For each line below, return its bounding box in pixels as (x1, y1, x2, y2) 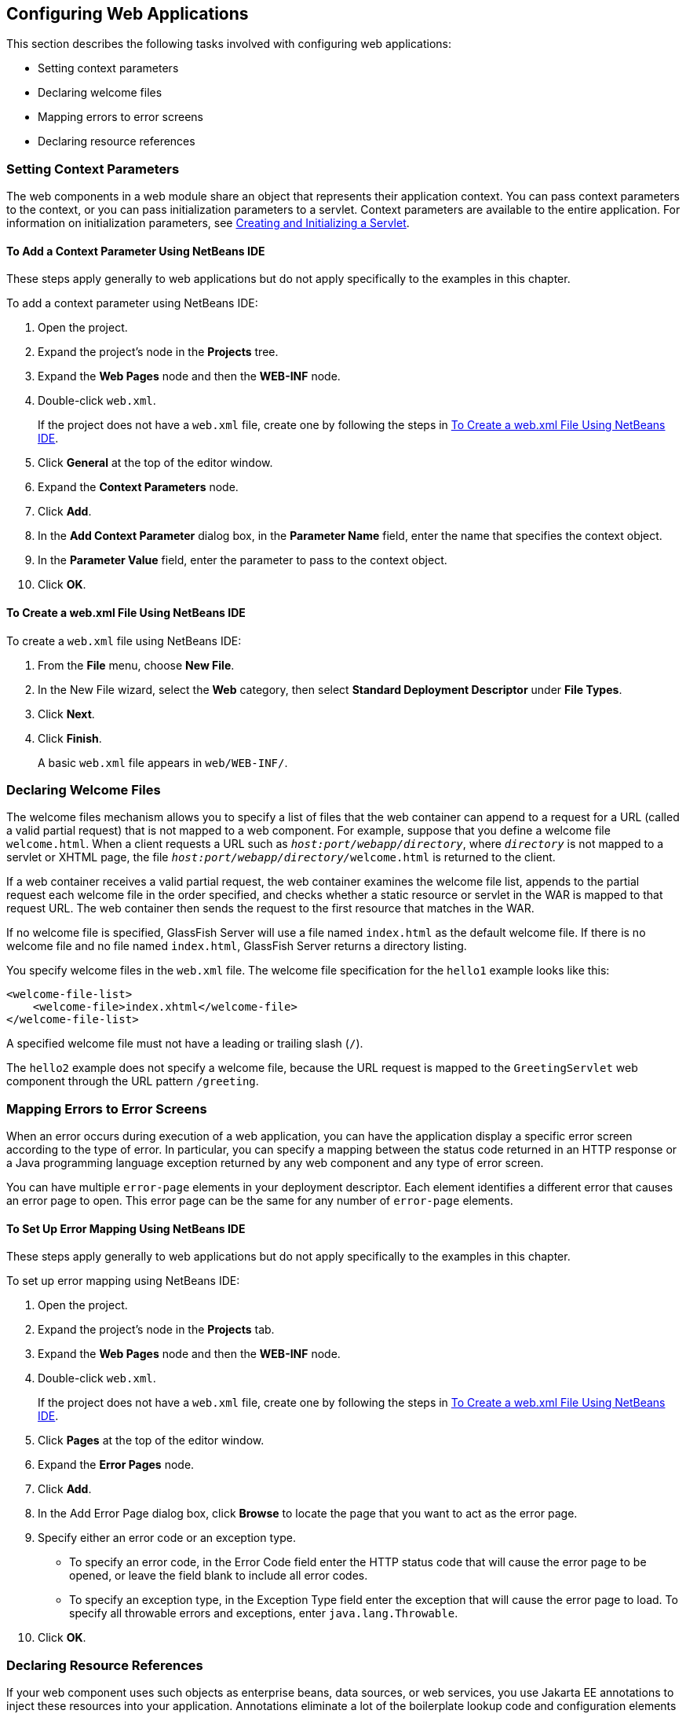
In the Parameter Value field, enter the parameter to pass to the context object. (38, 553, 447, 567)
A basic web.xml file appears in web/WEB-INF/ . (38, 755, 288, 769)
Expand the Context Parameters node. (38, 480, 239, 494)
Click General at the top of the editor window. (38, 456, 273, 470)
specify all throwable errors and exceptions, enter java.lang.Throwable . (69, 1606, 458, 1620)
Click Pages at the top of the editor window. (38, 1433, 265, 1448)
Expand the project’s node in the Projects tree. (38, 345, 279, 359)
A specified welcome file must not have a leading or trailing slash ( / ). (6, 1037, 363, 1051)
